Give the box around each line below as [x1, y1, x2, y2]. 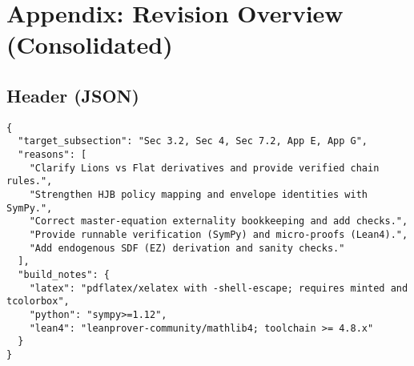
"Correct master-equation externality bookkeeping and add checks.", [29, 215, 408, 227]
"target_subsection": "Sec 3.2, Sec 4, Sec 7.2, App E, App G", [18, 135, 368, 147]
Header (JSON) [6, 82, 139, 107]
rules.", [6, 175, 53, 187]
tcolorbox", [6, 296, 70, 308]
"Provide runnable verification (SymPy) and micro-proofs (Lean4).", [29, 229, 408, 241]
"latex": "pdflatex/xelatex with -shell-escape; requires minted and [29, 282, 408, 294]
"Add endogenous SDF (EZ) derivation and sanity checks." [29, 242, 345, 254]
